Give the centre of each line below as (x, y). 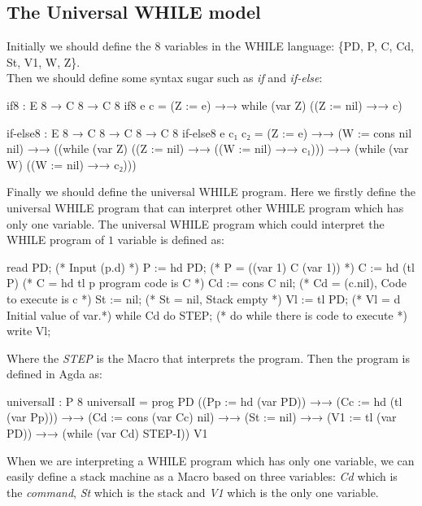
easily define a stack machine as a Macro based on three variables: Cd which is (202, 476)
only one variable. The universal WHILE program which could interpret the (196, 223)
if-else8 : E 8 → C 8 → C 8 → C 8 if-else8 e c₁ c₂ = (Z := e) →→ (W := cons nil (209, 132)
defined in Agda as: (54, 374)
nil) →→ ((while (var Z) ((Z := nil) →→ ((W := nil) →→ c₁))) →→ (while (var (208, 148)
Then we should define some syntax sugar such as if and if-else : (165, 78)
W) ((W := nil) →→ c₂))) (72, 164)
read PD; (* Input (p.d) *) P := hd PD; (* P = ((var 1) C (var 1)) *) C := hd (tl (211, 266)
